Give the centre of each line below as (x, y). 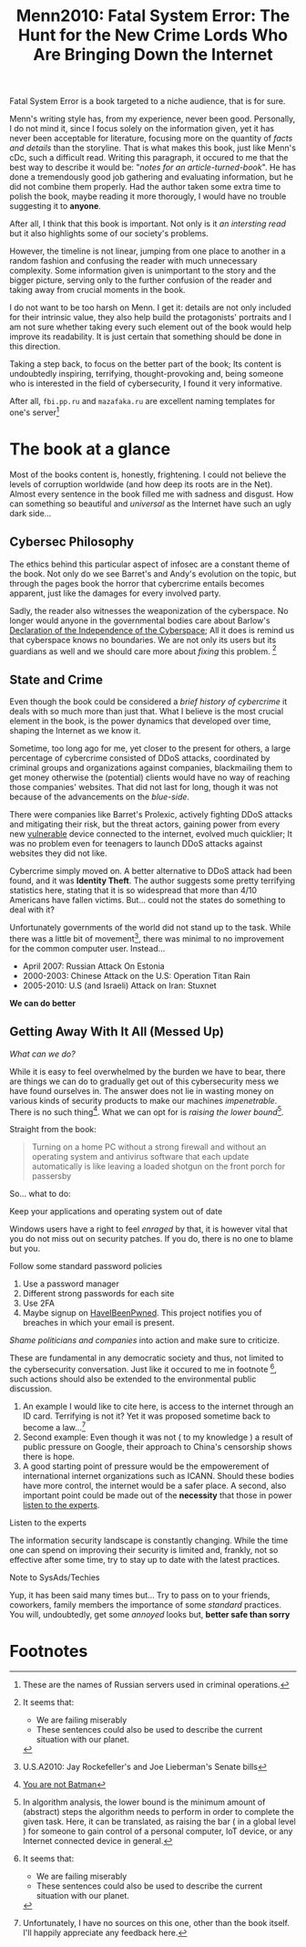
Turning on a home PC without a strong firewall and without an (149, 1147)
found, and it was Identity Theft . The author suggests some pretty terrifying (153, 880)
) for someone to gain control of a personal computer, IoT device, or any (158, 1831)
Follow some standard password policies (86, 1266)
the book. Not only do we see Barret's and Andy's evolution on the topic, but (153, 573)
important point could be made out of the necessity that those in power (157, 1495)
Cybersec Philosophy (72, 542)
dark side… (31, 513)
